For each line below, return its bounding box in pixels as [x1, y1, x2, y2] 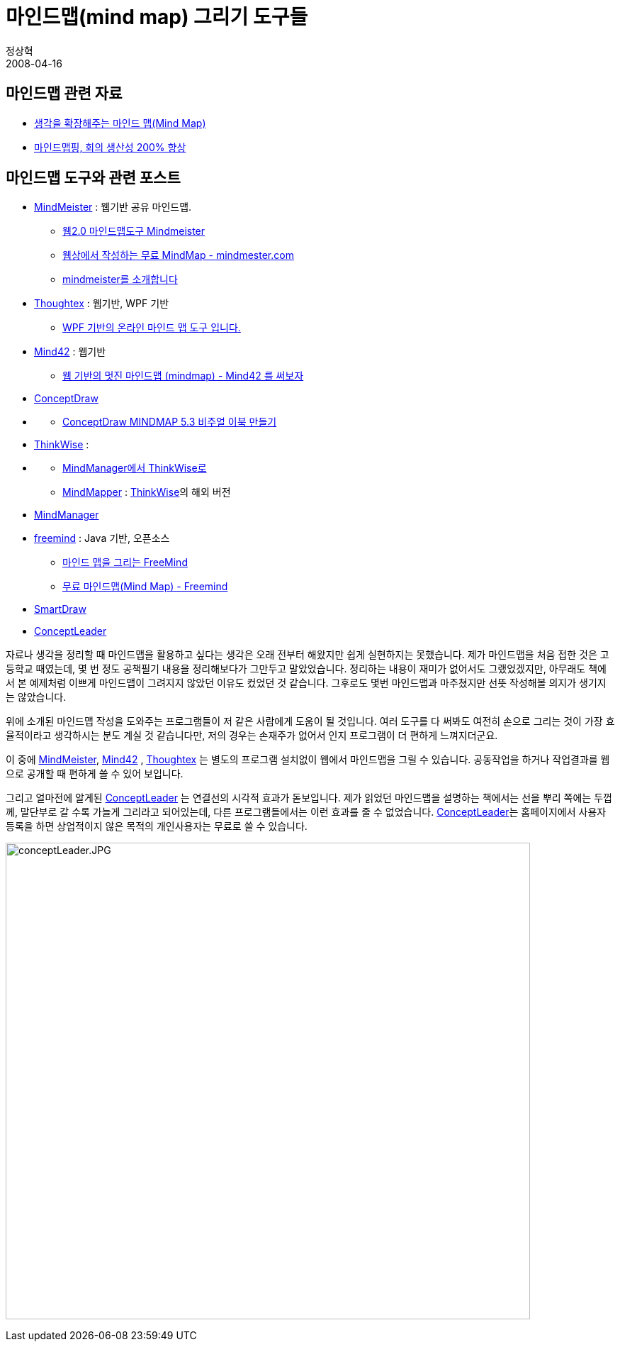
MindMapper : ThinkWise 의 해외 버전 [62, 486, 231, 499]
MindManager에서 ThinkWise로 [62, 462, 207, 475]
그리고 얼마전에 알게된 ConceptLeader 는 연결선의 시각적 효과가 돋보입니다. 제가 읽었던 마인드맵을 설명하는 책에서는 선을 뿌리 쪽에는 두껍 [6, 792, 612, 804]
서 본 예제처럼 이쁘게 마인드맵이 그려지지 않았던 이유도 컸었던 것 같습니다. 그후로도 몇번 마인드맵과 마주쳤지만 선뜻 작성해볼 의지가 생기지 [6, 677, 607, 689]
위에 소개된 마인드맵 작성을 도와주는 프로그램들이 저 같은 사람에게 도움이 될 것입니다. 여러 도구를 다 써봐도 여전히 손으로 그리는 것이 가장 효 [6, 715, 615, 728]
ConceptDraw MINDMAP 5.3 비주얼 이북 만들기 [62, 416, 277, 428]
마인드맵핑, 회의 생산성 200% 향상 [34, 140, 186, 153]
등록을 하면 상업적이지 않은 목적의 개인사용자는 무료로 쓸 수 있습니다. [6, 820, 308, 833]
